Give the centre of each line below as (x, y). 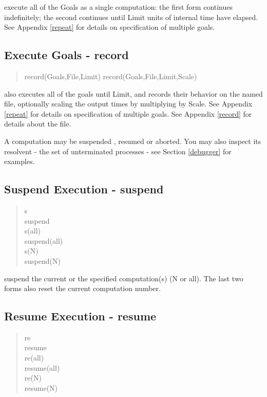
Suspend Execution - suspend (84, 189)
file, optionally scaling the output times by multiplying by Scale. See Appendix (128, 104)
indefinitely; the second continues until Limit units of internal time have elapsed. (131, 17)
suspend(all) (44, 240)
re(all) (34, 358)
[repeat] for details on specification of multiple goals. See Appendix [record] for (128, 113)
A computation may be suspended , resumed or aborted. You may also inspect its (133, 141)
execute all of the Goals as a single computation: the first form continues (119, 7)
